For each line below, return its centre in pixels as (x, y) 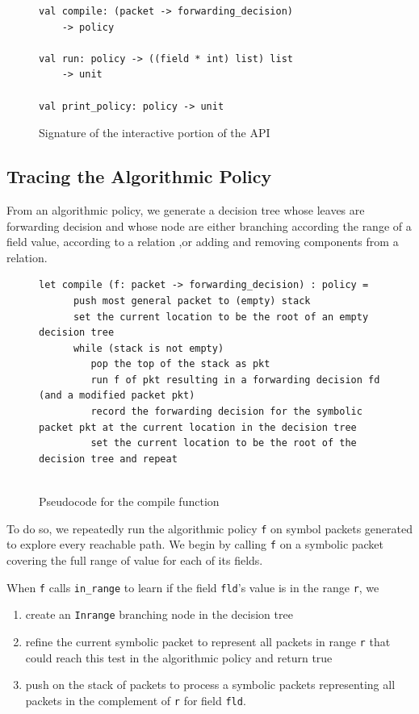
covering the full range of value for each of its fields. (135, 560)
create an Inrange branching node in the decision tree (159, 614)
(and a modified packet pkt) (117, 396)
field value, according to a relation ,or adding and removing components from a (203, 242)
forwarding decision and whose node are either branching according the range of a (209, 225)
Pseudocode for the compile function (129, 501)
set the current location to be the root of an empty (221, 317)
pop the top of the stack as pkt (180, 364)
